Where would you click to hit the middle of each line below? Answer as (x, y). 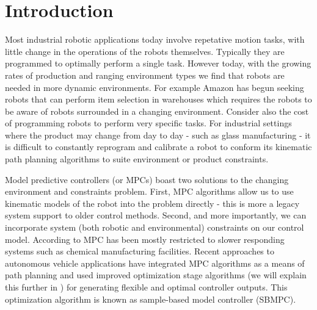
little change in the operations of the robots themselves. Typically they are (145, 51)
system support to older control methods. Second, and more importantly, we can (156, 215)
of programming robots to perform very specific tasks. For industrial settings (148, 123)
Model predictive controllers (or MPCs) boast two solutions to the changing (147, 179)
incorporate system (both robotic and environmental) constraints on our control (155, 227)
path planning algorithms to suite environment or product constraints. (137, 159)
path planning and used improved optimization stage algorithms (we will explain (156, 275)
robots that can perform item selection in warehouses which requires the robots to (158, 99)
